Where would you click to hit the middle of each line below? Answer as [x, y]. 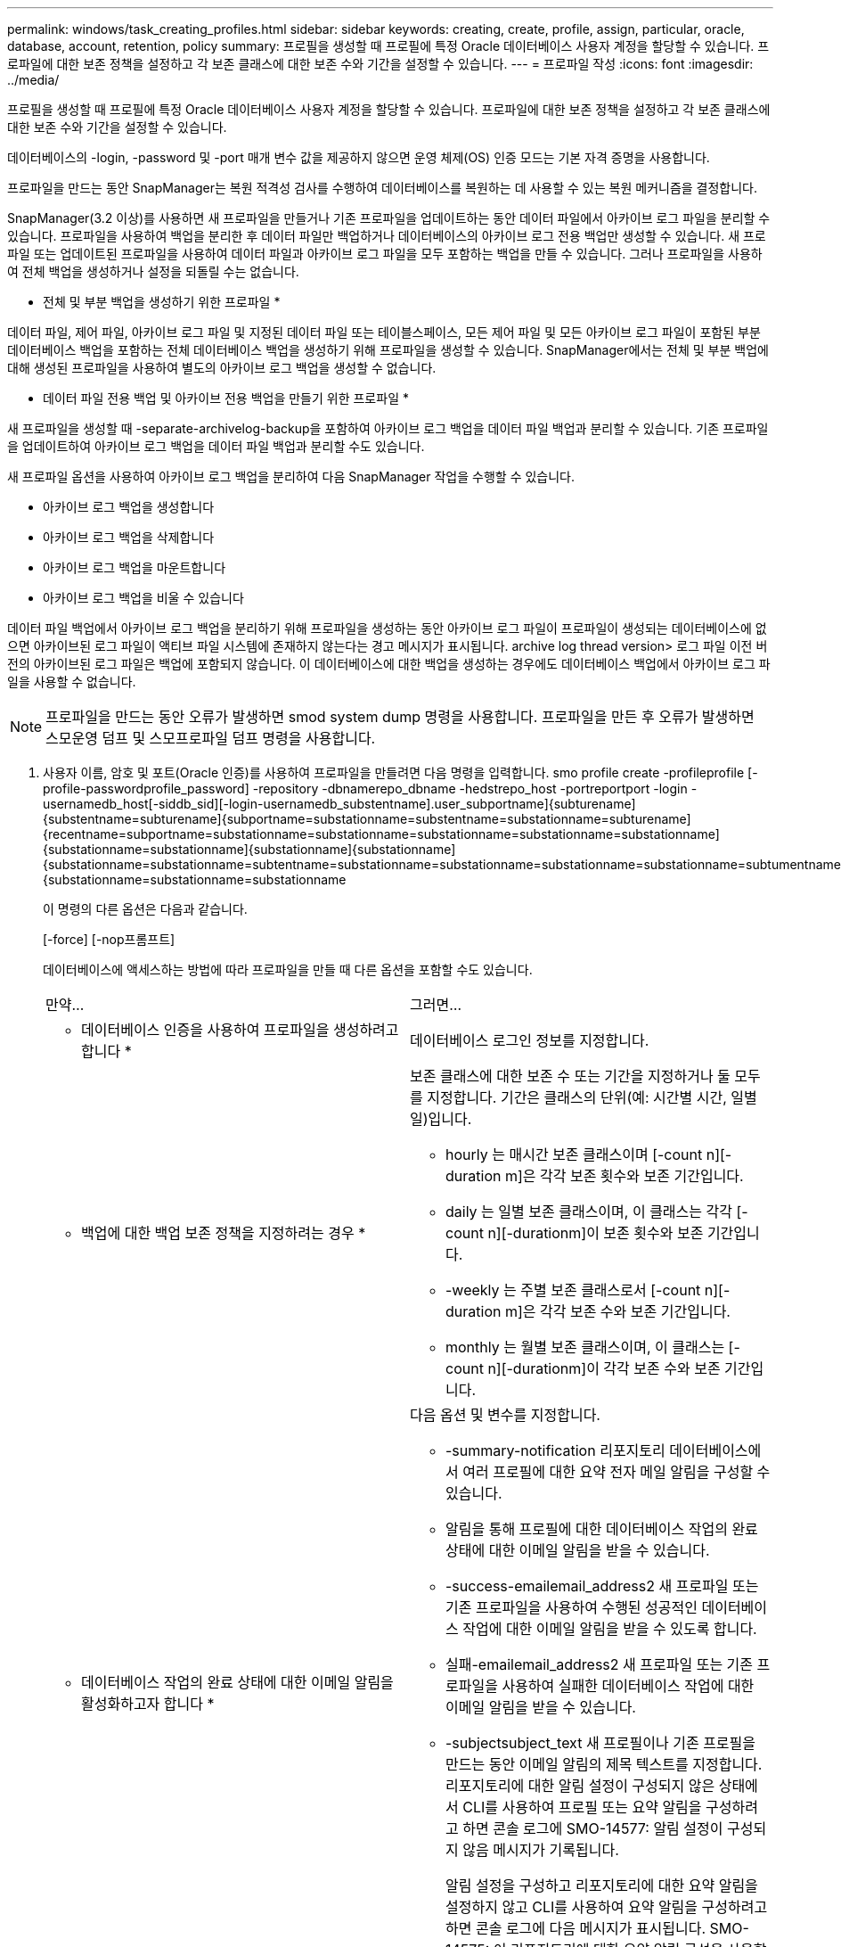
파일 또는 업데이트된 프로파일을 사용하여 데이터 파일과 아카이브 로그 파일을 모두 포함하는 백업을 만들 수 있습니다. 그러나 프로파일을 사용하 [385, 254]
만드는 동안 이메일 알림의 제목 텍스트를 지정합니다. [604, 1764]
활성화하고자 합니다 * [148, 1704]
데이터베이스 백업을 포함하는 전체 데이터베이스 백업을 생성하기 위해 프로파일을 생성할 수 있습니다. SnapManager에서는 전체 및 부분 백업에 [388, 350]
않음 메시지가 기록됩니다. [541, 1850]
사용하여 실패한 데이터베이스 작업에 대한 [628, 1686]
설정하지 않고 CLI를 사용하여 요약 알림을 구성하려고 [607, 1907]
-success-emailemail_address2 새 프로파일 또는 [602, 1586]
